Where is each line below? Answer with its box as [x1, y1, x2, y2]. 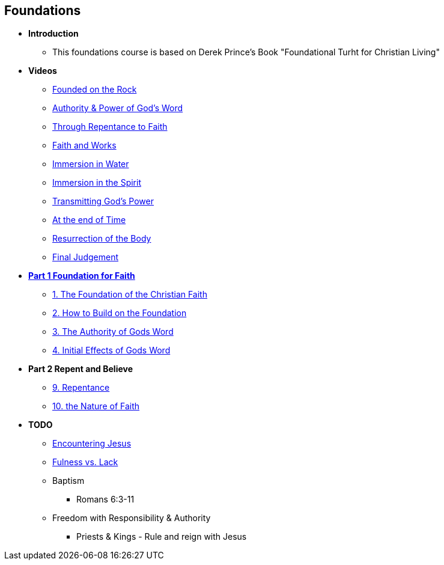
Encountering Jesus [52, 438, 132, 449]
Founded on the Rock [52, 84, 137, 95]
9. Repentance [52, 382, 110, 393]
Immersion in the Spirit [52, 177, 141, 188]
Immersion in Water [52, 159, 129, 169]
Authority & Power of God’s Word [52, 103, 183, 114]
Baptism [52, 475, 85, 486]
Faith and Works [52, 140, 117, 151]
